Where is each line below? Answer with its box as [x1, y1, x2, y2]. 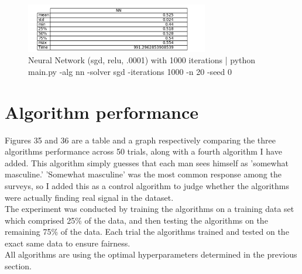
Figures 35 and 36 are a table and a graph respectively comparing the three [5, 133, 276, 146]
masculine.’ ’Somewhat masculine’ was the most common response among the [5, 168, 282, 180]
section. [5, 260, 32, 272]
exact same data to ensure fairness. [5, 237, 131, 249]
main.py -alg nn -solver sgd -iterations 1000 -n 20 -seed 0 [28, 65, 232, 77]
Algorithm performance [5, 100, 199, 124]
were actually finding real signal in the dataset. [5, 191, 174, 203]
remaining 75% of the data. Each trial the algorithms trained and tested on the [5, 225, 289, 238]
